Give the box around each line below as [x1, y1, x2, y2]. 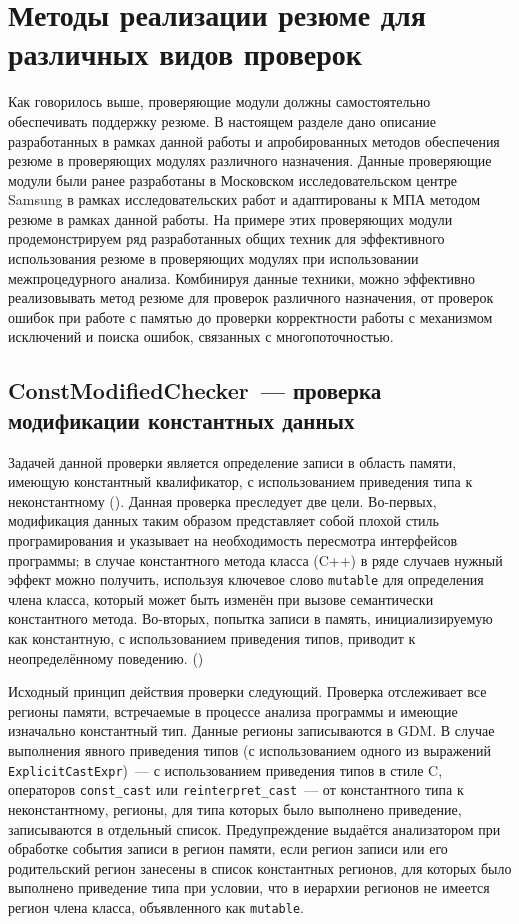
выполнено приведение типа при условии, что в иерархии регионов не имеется [8, 877, 490, 898]
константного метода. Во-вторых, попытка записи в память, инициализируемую [8, 608, 493, 629]
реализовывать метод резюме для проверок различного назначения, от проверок [8, 287, 494, 308]
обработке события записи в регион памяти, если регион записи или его [8, 838, 448, 859]
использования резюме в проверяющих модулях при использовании [8, 248, 419, 269]
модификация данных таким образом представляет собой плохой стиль [8, 510, 439, 531]
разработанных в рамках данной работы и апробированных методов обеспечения [8, 130, 500, 151]
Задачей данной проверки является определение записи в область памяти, [8, 451, 457, 472]
